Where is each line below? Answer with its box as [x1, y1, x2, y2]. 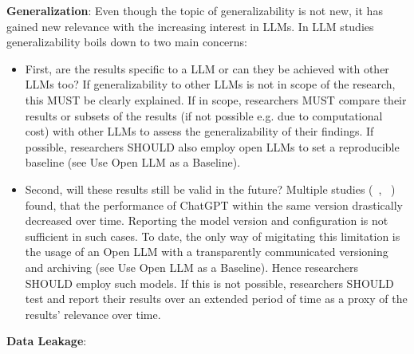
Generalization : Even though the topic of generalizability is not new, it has [6, 2, 383, 18]
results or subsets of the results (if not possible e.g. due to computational [25, 107, 383, 124]
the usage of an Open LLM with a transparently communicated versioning [25, 243, 388, 260]
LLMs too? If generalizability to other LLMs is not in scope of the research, [25, 76, 396, 92]
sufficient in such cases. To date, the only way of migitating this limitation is [25, 227, 400, 244]
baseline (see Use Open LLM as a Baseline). [25, 154, 241, 171]
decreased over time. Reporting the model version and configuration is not [25, 212, 388, 229]
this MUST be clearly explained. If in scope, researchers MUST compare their [25, 91, 407, 108]
